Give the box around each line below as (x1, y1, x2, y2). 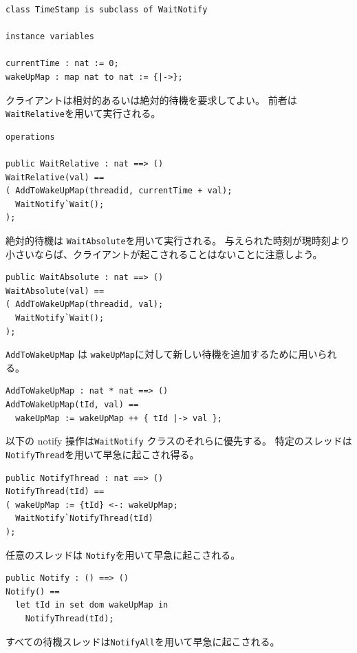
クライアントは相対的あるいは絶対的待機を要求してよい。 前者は (6, 92, 297, 107)
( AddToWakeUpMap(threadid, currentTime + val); (6, 186, 232, 196)
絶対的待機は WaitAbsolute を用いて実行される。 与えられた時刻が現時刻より (6, 233, 350, 247)
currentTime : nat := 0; (6, 58, 119, 69)
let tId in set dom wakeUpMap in (15, 600, 169, 610)
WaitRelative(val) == (6, 172, 105, 182)
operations (6, 131, 55, 142)
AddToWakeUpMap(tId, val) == (6, 400, 139, 410)
